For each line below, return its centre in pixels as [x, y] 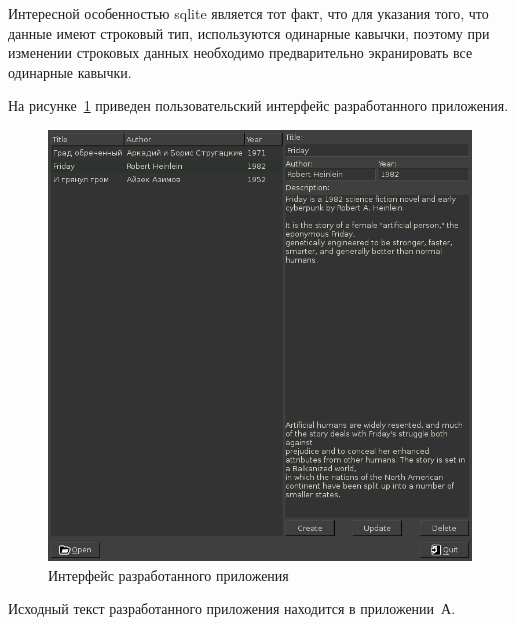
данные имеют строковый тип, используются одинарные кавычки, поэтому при [249, 32]
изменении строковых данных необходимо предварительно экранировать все [240, 52]
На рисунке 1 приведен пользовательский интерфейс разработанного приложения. [258, 105]
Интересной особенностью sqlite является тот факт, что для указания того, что [248, 13]
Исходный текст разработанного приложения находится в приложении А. [232, 608]
